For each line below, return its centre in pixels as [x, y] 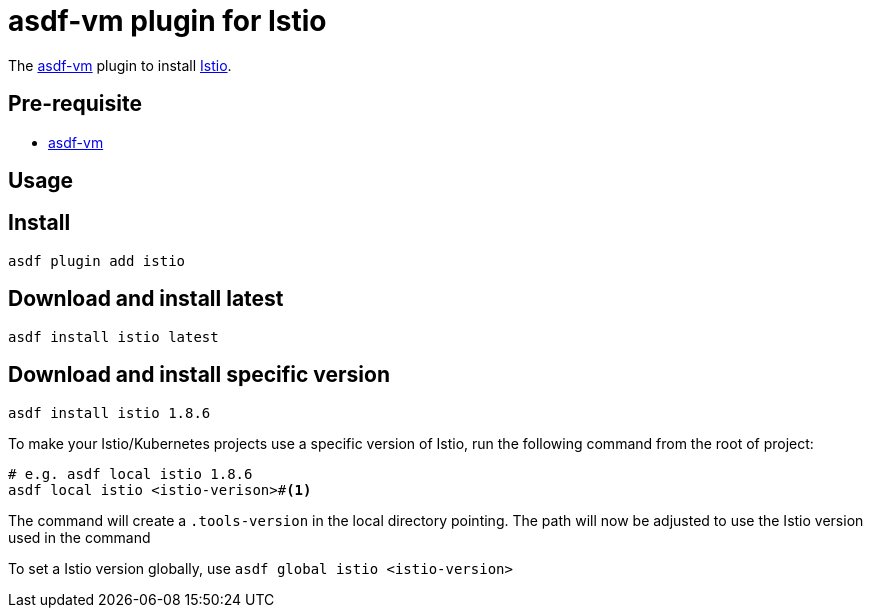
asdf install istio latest [113, 336]
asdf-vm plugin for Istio [167, 21]
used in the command [79, 537]
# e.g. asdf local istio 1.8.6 [130, 473]
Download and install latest [146, 299]
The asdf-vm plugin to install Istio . [120, 65]
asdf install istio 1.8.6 [109, 412]
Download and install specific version [199, 375]
